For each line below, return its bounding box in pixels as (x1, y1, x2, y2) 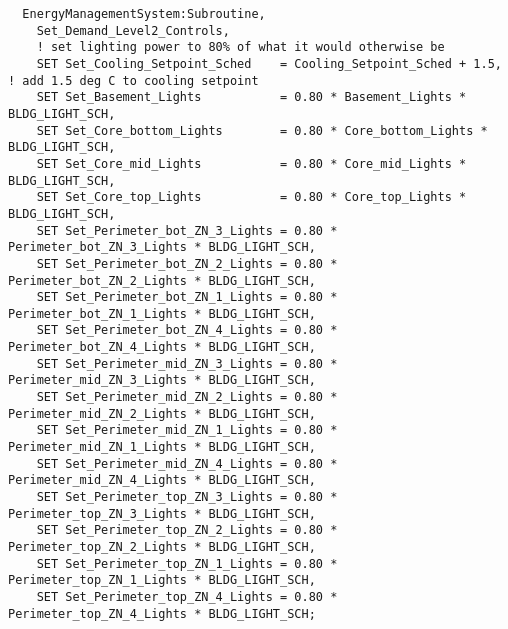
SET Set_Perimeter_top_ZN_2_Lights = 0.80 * (36, 523, 338, 538)
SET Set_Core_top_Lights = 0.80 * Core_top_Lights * (36, 190, 467, 205)
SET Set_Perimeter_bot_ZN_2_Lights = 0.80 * (36, 256, 338, 271)
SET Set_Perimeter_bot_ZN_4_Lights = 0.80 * (36, 323, 338, 338)
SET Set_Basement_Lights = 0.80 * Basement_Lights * (36, 90, 467, 105)
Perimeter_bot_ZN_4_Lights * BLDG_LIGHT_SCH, (8, 340, 316, 355)
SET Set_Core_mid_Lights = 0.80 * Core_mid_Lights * (36, 156, 467, 171)
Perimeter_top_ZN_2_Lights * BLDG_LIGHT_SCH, (8, 540, 316, 554)
